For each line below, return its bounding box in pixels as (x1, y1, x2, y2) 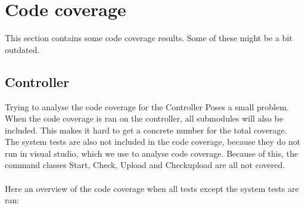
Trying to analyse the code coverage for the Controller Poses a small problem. (5, 100, 289, 113)
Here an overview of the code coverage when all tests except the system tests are (5, 182, 299, 194)
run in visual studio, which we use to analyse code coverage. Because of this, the (5, 147, 298, 159)
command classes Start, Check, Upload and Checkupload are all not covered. (5, 159, 285, 171)
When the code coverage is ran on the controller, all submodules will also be (5, 112, 284, 125)
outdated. (5, 43, 40, 55)
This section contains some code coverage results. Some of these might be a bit (5, 32, 292, 44)
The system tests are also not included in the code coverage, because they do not (5, 135, 301, 148)
